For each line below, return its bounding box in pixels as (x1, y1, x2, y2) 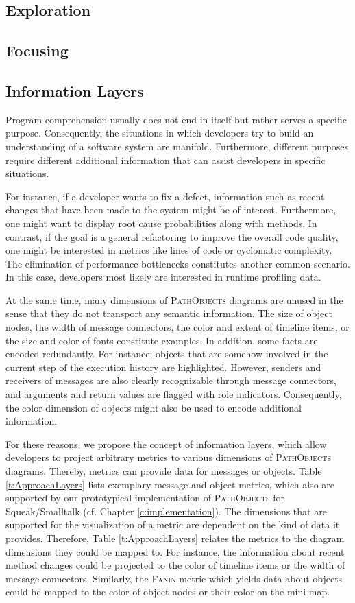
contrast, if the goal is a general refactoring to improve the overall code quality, (5, 229, 339, 244)
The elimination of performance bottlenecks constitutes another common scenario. (5, 256, 350, 270)
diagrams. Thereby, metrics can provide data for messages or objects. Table (5, 464, 322, 478)
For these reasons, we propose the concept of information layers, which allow (5, 436, 327, 451)
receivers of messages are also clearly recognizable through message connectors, (5, 373, 337, 388)
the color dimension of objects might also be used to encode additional (5, 400, 302, 414)
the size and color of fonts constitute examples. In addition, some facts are (5, 333, 318, 347)
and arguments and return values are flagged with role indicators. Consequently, (5, 387, 342, 401)
